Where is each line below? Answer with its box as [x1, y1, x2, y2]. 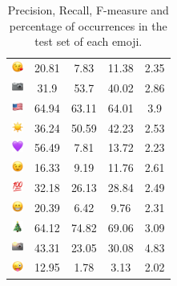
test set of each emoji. [34, 33, 143, 50]
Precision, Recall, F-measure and [7, 2, 169, 18]
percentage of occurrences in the [9, 17, 167, 34]
